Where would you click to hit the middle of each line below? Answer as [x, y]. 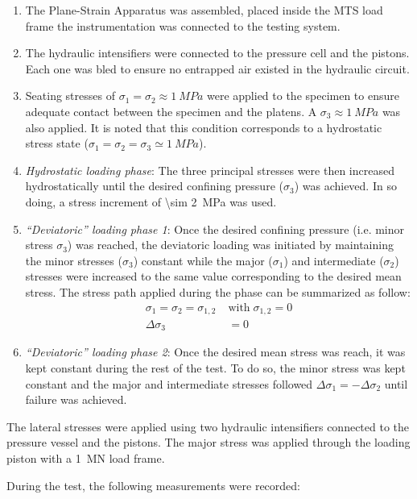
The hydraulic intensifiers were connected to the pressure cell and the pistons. [217, 53]
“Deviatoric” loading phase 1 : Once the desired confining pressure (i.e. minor [215, 229]
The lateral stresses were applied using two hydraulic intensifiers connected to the [208, 426]
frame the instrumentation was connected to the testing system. [183, 25]
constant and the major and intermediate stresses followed [169, 383]
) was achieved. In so [345, 186]
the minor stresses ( [74, 260]
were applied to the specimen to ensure [303, 96]
